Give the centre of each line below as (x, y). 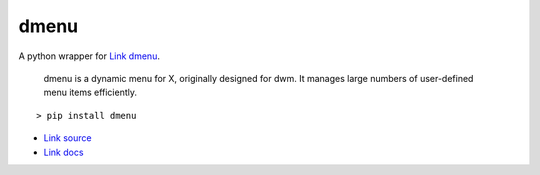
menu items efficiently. (90, 92)
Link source (67, 138)
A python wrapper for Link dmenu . (89, 56)
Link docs (63, 152)
